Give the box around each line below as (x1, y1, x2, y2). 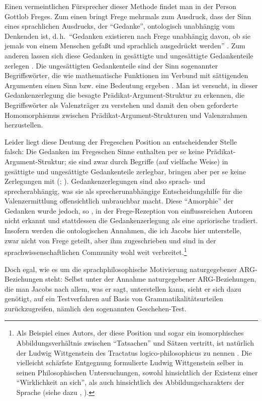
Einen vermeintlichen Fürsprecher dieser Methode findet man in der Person (5, 1, 236, 11)
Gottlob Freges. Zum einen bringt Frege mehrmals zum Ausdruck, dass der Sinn (5, 11, 251, 21)
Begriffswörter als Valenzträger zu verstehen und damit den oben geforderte (5, 99, 238, 110)
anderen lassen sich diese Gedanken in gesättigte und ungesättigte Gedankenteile (5, 50, 253, 60)
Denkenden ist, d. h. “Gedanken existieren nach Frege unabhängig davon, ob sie (5, 30, 250, 41)
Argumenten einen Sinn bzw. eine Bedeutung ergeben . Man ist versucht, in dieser (5, 80, 258, 90)
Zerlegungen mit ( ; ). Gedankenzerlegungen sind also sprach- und (5, 176, 206, 186)
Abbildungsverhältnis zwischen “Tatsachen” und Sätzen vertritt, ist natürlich (16, 338, 254, 348)
